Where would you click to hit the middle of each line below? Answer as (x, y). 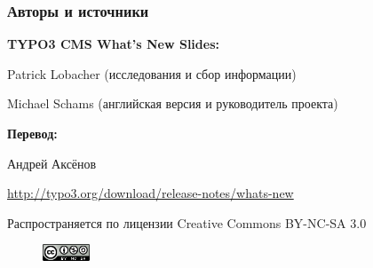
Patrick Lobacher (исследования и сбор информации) (152, 73)
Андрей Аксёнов (52, 163)
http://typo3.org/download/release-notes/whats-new (151, 193)
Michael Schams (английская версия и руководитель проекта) (173, 103)
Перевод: (32, 133)
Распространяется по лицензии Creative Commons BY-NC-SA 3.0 (187, 222)
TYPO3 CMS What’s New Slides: (113, 44)
